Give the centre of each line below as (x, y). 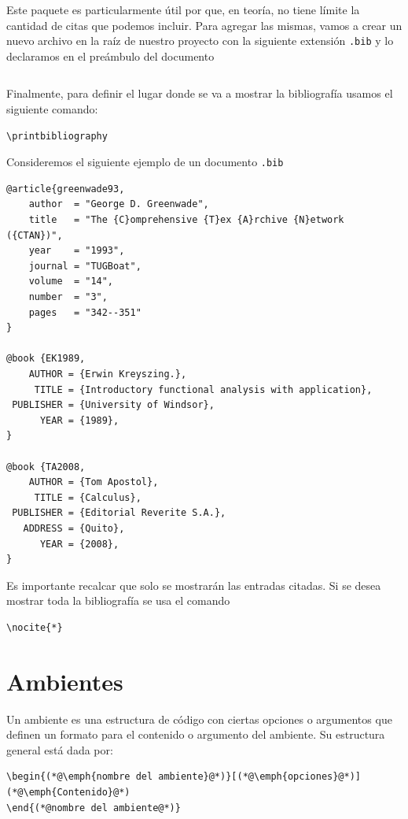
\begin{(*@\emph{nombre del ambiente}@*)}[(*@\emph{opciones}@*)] (184, 777)
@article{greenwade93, (66, 189)
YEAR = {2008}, (79, 544)
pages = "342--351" (85, 312)
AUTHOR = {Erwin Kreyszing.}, (108, 374)
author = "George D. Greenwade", (119, 204)
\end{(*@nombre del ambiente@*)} (94, 808)
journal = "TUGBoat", (85, 266)
